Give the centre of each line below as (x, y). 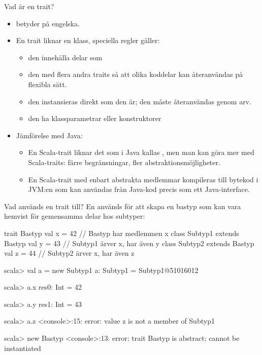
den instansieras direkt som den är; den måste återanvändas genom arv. (140, 101)
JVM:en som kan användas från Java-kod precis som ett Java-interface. (139, 189)
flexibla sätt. (47, 84)
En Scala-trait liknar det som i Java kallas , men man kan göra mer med (141, 152)
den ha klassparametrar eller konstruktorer (95, 118)
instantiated (23, 348)
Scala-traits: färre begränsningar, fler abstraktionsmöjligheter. (124, 162)
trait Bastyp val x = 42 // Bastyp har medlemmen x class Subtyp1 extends (122, 233)
